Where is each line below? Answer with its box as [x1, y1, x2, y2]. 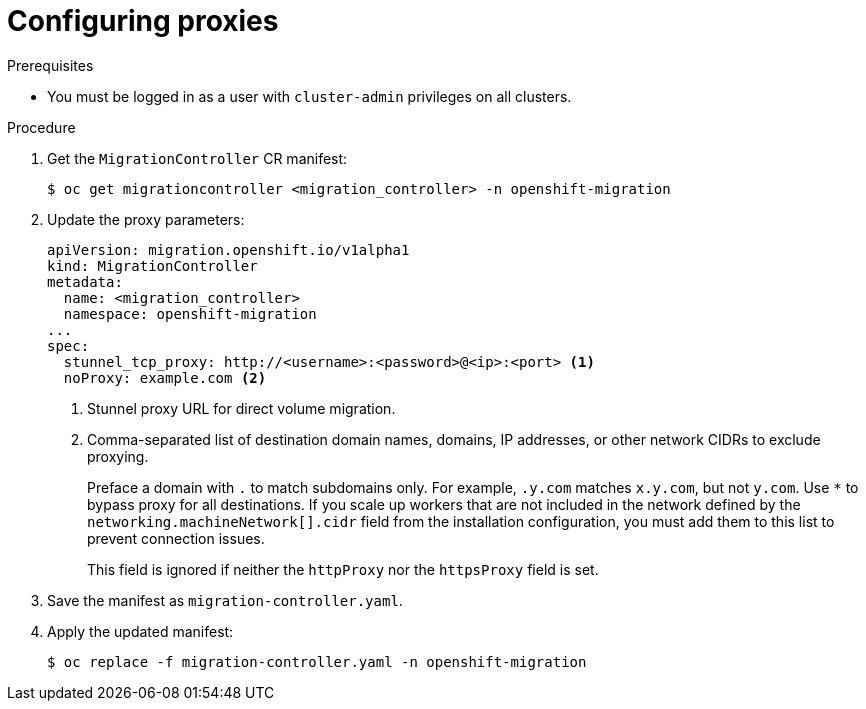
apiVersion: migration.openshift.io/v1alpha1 [47, 241, 410, 258]
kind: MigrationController [47, 257, 258, 274]
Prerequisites [7, 56, 94, 74]
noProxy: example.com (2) [63, 369, 267, 386]
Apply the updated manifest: [47, 622, 234, 640]
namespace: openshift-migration [63, 305, 317, 322]
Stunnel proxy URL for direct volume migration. [87, 399, 396, 417]
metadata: [47, 273, 123, 290]
